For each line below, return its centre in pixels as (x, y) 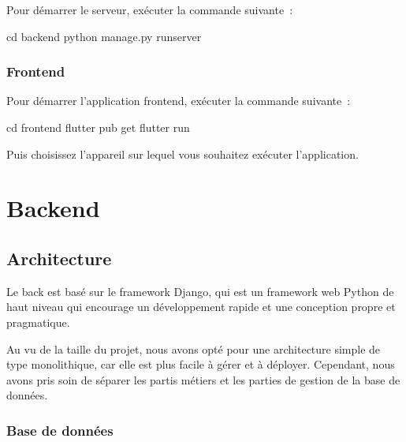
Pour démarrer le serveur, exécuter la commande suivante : (150, 9)
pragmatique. (38, 322)
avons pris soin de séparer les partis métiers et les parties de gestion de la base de (203, 379)
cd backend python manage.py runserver (104, 36)
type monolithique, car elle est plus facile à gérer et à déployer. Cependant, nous (201, 364)
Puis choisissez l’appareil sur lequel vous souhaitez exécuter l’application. (183, 154)
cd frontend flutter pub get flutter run (98, 127)
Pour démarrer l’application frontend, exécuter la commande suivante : (179, 101)
